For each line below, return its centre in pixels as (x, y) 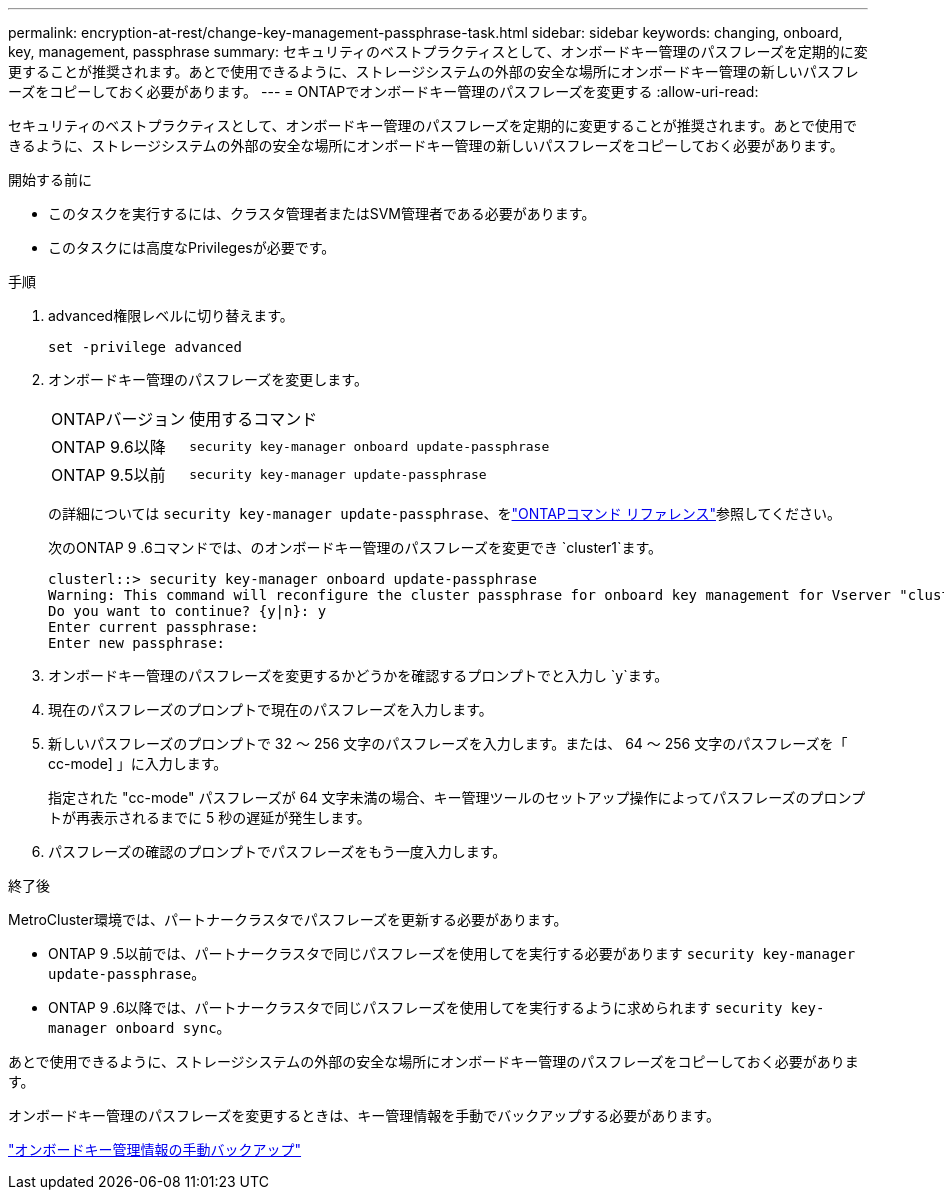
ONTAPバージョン (118, 419)
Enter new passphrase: (137, 643)
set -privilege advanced (145, 347)
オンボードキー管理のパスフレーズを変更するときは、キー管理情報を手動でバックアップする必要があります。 (364, 1115)
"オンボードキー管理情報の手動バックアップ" (155, 1149)
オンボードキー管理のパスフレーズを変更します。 (208, 379)
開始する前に (50, 179)
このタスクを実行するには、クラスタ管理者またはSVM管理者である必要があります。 (322, 213)
